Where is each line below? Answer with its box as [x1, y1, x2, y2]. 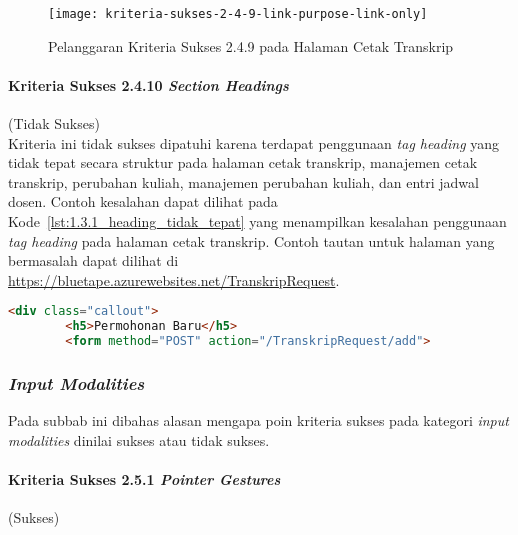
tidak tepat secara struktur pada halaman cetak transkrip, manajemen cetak [8, 152, 478, 173]
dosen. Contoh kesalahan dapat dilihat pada [8, 191, 278, 212]
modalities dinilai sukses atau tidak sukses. [8, 429, 270, 450]
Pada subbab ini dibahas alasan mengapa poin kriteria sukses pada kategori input [8, 410, 509, 431]
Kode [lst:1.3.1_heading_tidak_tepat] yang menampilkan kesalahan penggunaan [8, 211, 507, 232]
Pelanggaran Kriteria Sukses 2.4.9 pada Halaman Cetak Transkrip [48, 35, 454, 56]
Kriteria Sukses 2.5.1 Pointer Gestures [8, 469, 281, 490]
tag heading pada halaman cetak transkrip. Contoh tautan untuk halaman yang [8, 230, 495, 251]
